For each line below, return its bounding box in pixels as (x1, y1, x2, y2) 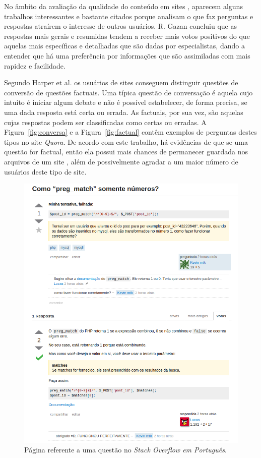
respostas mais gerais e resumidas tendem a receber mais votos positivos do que (4, 30, 250, 41)
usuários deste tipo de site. (4, 166, 87, 177)
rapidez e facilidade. (4, 60, 66, 71)
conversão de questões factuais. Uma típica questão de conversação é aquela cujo (4, 87, 253, 97)
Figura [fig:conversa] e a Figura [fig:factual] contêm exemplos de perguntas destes (4, 127, 257, 137)
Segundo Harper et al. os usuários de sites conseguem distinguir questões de (4, 77, 238, 88)
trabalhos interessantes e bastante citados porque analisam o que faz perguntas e (4, 11, 253, 21)
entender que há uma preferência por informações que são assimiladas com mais (4, 50, 250, 61)
